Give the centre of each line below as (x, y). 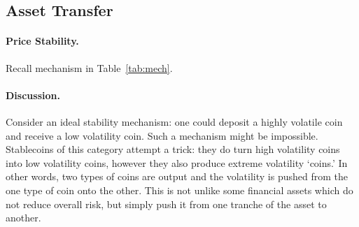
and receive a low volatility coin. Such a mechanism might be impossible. (162, 135)
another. (23, 218)
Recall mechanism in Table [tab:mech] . (89, 67)
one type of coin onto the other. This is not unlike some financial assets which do (179, 190)
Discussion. (33, 95)
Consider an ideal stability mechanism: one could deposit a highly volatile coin (174, 121)
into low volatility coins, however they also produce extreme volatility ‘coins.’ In (177, 162)
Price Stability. (42, 41)
